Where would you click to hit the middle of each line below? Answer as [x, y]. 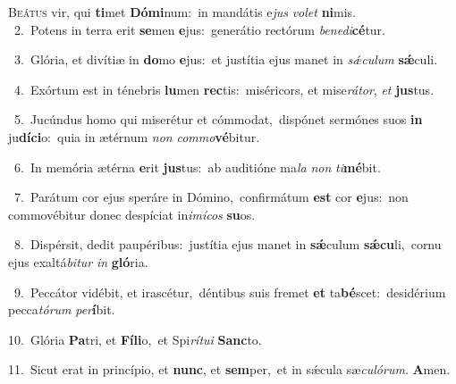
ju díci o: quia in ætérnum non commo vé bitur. [134, 136]
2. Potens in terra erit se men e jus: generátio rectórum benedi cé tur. [200, 29]
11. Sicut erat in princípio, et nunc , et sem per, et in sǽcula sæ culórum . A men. [229, 369]
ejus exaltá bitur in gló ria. [78, 261]
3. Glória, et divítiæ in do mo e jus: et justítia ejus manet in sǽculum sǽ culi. [226, 59]
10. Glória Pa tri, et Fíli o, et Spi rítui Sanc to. [135, 339]
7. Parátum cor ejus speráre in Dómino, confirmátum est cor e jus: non [211, 197]
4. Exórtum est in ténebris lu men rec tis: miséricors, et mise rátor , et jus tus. [224, 89]
